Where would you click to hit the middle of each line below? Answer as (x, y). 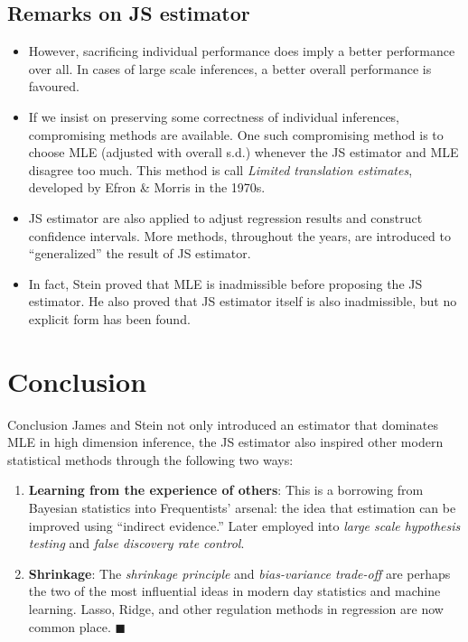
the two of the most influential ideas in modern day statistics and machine (234, 591)
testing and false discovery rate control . (136, 543)
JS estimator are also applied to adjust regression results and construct (225, 217)
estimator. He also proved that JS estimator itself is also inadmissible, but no (243, 301)
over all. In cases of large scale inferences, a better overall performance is (230, 68)
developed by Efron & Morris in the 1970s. (147, 187)
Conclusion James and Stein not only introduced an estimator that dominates (223, 424)
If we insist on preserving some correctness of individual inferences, (214, 116)
